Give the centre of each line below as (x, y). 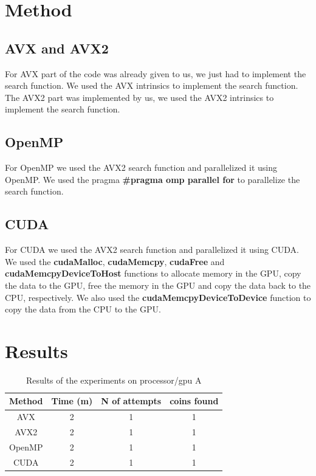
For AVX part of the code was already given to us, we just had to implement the (156, 73)
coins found (194, 401)
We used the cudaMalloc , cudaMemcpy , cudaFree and (115, 261)
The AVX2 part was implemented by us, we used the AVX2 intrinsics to (139, 97)
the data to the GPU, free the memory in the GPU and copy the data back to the (158, 285)
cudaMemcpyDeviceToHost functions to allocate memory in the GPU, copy (153, 273)
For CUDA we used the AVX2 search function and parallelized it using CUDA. (152, 250)
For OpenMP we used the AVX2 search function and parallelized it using (141, 167)
